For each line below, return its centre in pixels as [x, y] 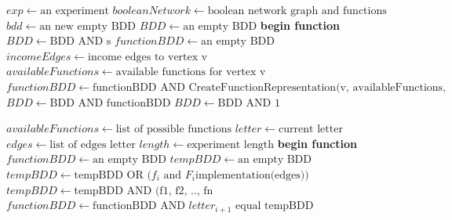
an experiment [75, 11]
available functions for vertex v [191, 72]
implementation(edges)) [252, 175]
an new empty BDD [87, 26]
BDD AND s [80, 42]
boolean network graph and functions [297, 11]
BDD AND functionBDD [110, 103]
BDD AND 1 [249, 103]
